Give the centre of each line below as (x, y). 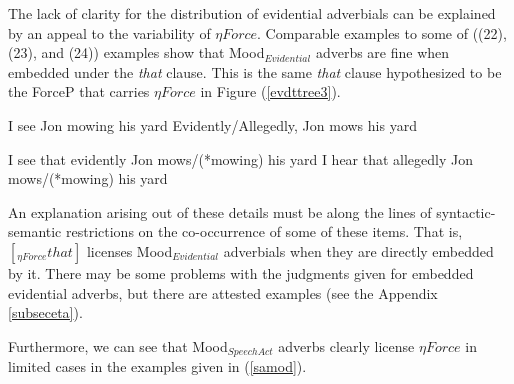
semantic (35, 231)
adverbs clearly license (346, 345)
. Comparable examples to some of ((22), (382, 32)
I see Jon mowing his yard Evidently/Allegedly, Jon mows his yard (212, 124)
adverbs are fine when (382, 52)
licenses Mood (129, 250)
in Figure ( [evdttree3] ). (270, 91)
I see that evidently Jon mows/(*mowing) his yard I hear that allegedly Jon (241, 158)
